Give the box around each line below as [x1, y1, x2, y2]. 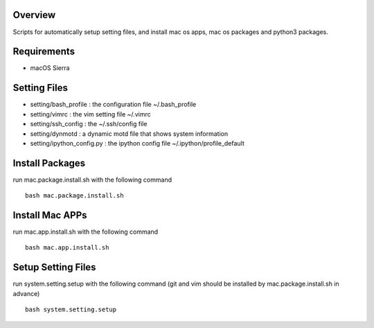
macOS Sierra [30, 64, 70, 72]
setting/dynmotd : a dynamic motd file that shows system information [30, 129, 229, 138]
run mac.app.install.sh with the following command [12, 227, 159, 236]
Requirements [12, 46, 75, 58]
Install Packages [12, 157, 86, 169]
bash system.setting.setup [25, 306, 117, 313]
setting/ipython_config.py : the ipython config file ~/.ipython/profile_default [30, 139, 245, 147]
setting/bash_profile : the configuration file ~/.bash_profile [30, 101, 197, 109]
